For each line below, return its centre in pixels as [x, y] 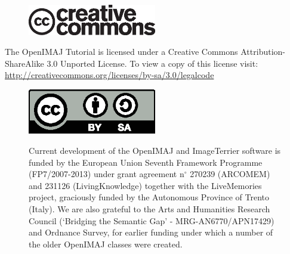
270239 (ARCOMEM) [230, 174]
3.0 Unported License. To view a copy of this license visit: [152, 63]
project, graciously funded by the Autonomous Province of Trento [149, 197]
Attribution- [263, 52]
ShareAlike [24, 63]
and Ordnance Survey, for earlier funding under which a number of [151, 232]
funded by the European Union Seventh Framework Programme [146, 162]
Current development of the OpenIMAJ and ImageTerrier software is [155, 151]
